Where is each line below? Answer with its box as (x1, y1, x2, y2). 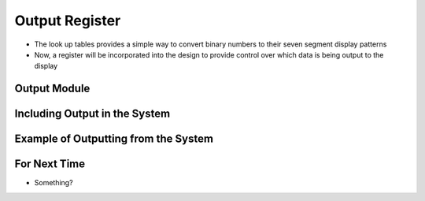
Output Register (14, 12, 121, 29)
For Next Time (14, 158, 86, 171)
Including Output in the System (14, 107, 171, 121)
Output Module (14, 82, 91, 95)
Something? (34, 178, 74, 188)
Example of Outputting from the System (14, 132, 214, 146)
